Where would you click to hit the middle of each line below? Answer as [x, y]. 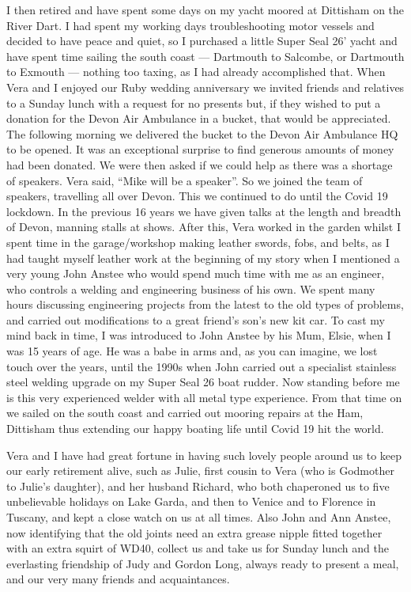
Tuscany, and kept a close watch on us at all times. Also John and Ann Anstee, [199, 517]
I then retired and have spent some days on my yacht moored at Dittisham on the [205, 9]
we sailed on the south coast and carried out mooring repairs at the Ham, [185, 413]
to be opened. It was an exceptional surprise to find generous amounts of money [200, 149]
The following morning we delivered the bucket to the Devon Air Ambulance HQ [202, 133]
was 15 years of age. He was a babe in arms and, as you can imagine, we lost [192, 351]
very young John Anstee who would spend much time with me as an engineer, [196, 273]
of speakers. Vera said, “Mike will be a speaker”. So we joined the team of [185, 180]
